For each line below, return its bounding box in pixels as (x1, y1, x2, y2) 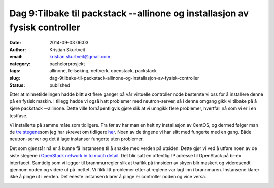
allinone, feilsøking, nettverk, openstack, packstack (49, 67, 157, 73)
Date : (9, 40, 21, 46)
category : (9, 61, 31, 67)
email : (9, 54, 23, 60)
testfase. (9, 112, 28, 119)
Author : (9, 46, 26, 53)
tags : (9, 67, 21, 73)
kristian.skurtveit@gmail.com (49, 54, 111, 60)
